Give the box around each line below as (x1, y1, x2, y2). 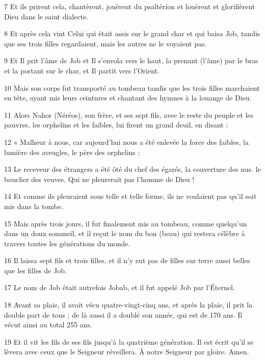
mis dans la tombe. (4, 200, 64, 211)
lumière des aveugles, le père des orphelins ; (4, 146, 140, 157)
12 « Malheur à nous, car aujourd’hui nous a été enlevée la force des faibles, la (4, 136, 249, 147)
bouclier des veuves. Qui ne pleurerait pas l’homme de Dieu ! (4, 173, 195, 184)
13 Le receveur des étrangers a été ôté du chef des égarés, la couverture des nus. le (4, 164, 261, 174)
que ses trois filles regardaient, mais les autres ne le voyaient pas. (4, 38, 207, 48)
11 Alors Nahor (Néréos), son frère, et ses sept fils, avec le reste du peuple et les (4, 109, 254, 120)
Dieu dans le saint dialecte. (4, 11, 89, 21)
